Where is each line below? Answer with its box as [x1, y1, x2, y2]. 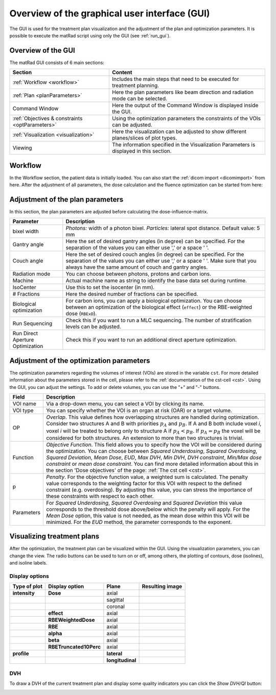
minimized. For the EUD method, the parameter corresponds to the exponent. [46, 518, 232, 526]
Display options [9, 572, 50, 579]
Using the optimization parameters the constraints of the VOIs [112, 115, 261, 122]
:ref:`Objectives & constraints [12, 115, 83, 122]
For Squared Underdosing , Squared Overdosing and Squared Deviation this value [46, 499, 242, 506]
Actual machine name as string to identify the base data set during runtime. [65, 277, 247, 284]
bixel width [12, 228, 39, 235]
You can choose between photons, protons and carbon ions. [65, 270, 212, 277]
